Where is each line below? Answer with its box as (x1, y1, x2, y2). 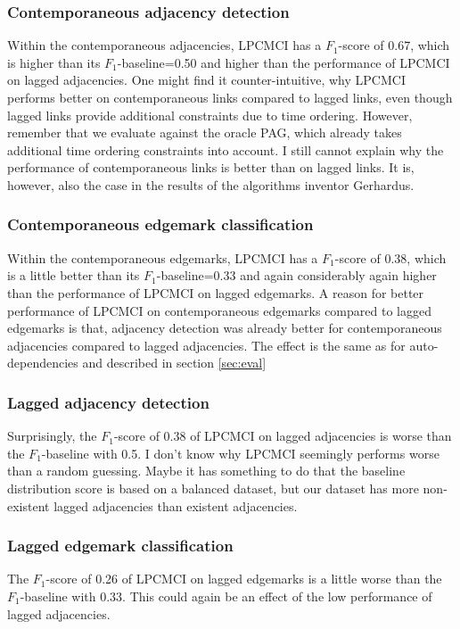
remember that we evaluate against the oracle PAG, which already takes (7, 123, 402, 142)
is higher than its (7, 53, 101, 71)
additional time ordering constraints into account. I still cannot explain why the (7, 140, 444, 159)
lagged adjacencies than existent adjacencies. (53, 496, 298, 515)
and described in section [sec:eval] (82, 353, 267, 372)
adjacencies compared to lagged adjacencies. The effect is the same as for (7, 335, 406, 354)
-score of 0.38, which (334, 248, 447, 267)
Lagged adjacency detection (7, 391, 209, 413)
